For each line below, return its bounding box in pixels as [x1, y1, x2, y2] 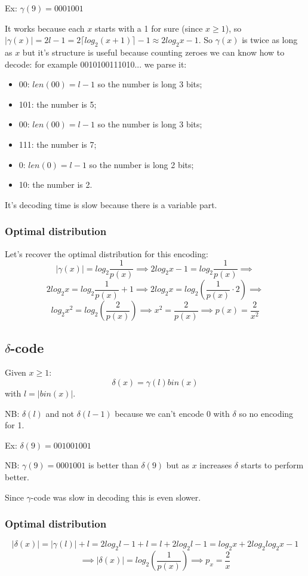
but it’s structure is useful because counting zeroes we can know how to [22, 45, 285, 58]
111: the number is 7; [19, 138, 97, 150]
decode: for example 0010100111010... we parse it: [5, 57, 187, 70]
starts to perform [241, 459, 304, 471]
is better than [88, 459, 138, 471]
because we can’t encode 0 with [115, 407, 230, 419]
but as [166, 459, 189, 471]
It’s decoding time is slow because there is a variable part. [5, 198, 217, 211]
